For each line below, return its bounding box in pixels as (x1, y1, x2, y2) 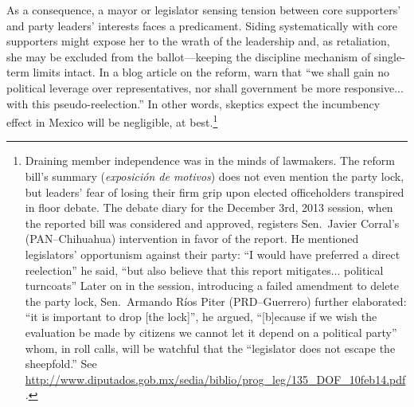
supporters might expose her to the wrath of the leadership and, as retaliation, (6, 33, 390, 49)
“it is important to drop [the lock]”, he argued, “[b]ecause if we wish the (25, 308, 377, 325)
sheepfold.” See (25, 355, 97, 372)
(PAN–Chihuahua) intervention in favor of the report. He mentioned (25, 230, 359, 247)
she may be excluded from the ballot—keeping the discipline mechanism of (6, 48, 371, 65)
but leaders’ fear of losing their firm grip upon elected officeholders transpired (25, 183, 404, 200)
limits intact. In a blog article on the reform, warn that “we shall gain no (33, 64, 390, 80)
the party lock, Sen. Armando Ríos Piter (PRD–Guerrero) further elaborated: (25, 292, 407, 309)
